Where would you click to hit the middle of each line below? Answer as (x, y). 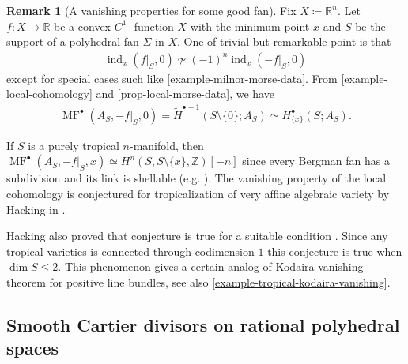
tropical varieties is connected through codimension (130, 251)
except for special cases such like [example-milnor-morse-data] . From (172, 78)
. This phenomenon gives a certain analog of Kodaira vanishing (211, 266)
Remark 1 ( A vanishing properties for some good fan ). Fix (151, 10)
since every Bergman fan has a (316, 161)
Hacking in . (36, 209)
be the (370, 26)
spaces (33, 348)
